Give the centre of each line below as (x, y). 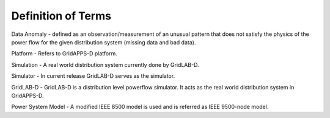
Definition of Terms (61, 16)
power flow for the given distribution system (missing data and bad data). (104, 42)
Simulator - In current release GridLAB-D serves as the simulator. (93, 76)
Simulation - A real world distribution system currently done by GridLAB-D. (105, 64)
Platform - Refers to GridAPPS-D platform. (64, 54)
